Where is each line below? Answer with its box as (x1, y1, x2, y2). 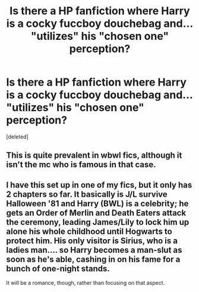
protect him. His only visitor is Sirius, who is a (6, 236, 178, 246)
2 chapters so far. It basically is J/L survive (6, 189, 168, 199)
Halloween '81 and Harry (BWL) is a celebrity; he (6, 198, 189, 209)
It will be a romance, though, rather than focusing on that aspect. (6, 280, 165, 287)
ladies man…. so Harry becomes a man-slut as (6, 245, 182, 255)
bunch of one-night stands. (6, 263, 110, 274)
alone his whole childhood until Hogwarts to (6, 226, 172, 236)
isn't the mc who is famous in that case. (6, 159, 156, 170)
